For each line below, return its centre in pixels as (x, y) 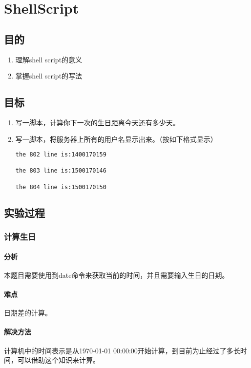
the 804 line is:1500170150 (61, 187)
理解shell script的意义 (49, 59)
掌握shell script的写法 (49, 76)
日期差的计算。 (28, 313)
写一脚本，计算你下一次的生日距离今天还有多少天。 (97, 122)
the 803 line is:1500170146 (61, 171)
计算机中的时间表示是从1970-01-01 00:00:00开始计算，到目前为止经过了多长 (122, 350)
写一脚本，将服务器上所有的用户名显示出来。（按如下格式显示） (116, 139)
